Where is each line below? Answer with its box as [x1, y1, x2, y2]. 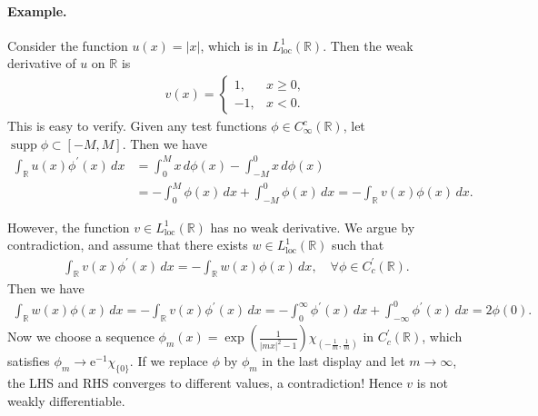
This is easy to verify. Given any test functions [7, 116, 267, 135]
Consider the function [7, 35, 128, 54]
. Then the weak [323, 35, 413, 54]
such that [332, 235, 384, 254]
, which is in [200, 35, 268, 54]
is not [416, 373, 449, 392]
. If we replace [129, 352, 208, 371]
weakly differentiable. [7, 391, 125, 410]
